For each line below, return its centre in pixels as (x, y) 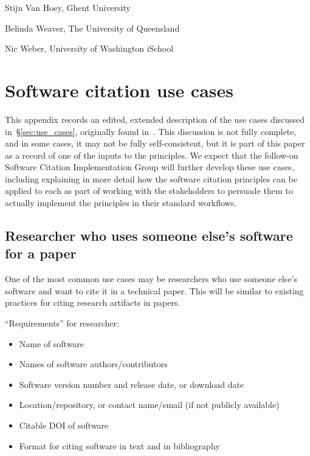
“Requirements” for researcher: (62, 323)
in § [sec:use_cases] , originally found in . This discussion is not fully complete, (151, 131)
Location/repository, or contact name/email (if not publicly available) (149, 405)
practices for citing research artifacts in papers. (93, 302)
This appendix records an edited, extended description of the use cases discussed (155, 119)
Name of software (52, 343)
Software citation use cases (119, 90)
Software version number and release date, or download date (132, 384)
